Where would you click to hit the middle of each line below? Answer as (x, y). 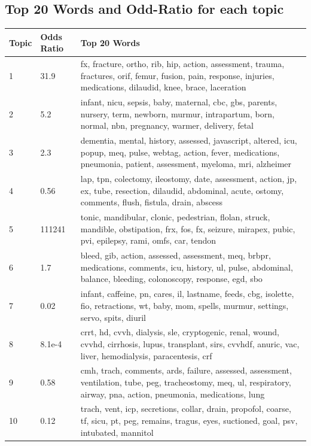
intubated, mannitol (117, 432)
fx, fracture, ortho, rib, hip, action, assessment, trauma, (182, 64)
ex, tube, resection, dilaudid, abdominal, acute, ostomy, (182, 190)
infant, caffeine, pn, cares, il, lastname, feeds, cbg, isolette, (187, 294)
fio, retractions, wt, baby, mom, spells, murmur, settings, (185, 305)
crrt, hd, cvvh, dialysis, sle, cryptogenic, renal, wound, (180, 332)
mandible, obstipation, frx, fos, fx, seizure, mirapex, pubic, (188, 228)
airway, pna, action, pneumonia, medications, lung (173, 394)
